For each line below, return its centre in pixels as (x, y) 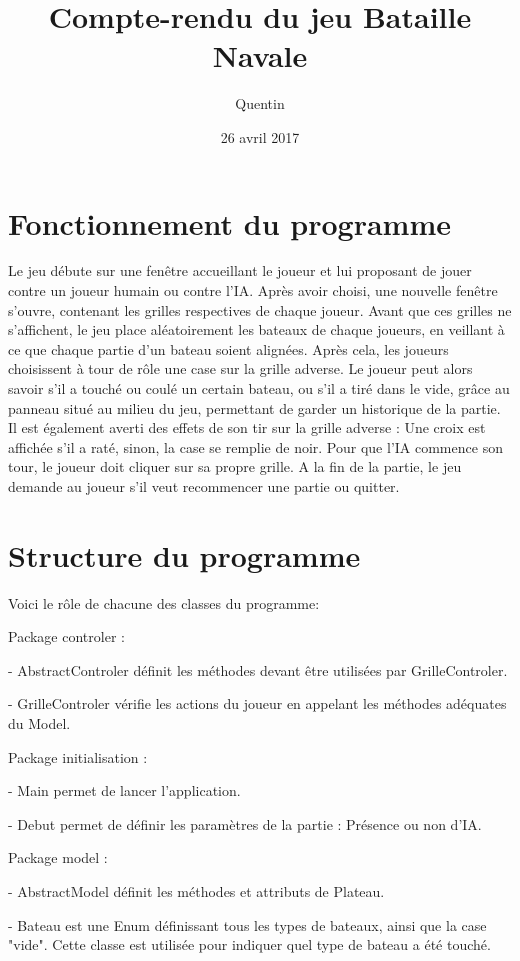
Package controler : (66, 636)
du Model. (39, 723)
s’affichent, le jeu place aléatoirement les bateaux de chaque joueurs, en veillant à (256, 329)
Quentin (260, 103)
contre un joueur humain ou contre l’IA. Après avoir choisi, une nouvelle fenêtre (253, 290)
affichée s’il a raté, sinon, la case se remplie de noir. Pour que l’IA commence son (255, 446)
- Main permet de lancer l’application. (124, 790)
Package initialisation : (78, 756)
